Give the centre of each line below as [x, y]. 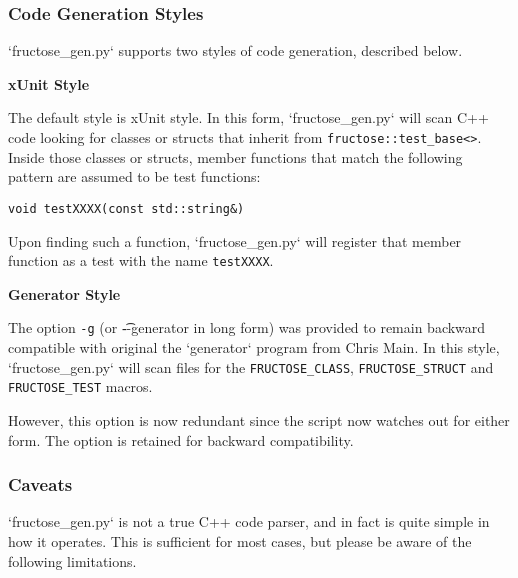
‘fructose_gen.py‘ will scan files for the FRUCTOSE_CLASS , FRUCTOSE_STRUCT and [251, 366]
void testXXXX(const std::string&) [126, 208]
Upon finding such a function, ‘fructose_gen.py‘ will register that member [235, 240]
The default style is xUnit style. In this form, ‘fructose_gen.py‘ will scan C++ [248, 117]
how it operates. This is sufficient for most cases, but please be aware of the [240, 540]
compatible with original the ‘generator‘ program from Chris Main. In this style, [254, 347]
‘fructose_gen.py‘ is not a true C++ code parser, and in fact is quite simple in [249, 521]
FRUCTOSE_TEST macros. [80, 386]
